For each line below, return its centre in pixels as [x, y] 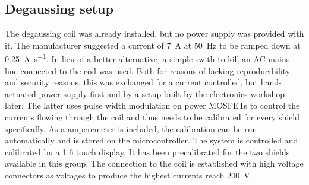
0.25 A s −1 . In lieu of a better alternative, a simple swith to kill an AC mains [147, 58]
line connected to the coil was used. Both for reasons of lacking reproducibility [148, 70]
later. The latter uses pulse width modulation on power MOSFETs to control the [152, 105]
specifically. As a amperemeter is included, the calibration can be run [131, 128]
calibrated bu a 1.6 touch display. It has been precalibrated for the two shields [147, 151]
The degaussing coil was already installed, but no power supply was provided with [154, 34]
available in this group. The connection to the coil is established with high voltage [154, 163]
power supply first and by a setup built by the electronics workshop [162, 93]
